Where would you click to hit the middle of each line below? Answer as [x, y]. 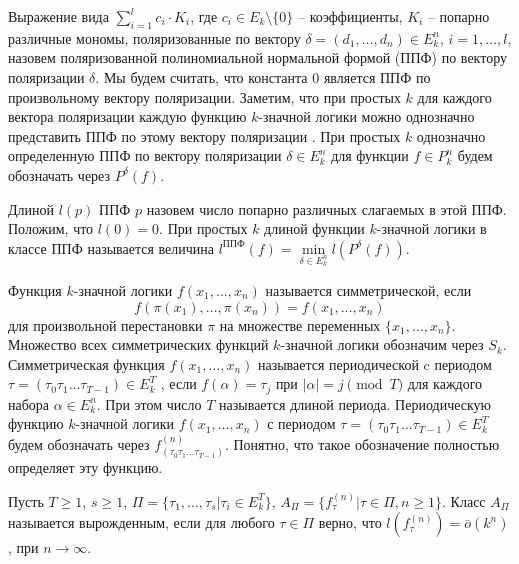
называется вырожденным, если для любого [141, 522]
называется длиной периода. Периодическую [355, 403]
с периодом [301, 423]
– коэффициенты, [350, 16]
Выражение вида [58, 16]
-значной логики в [431, 228]
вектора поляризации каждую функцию [127, 116]
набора [29, 403]
